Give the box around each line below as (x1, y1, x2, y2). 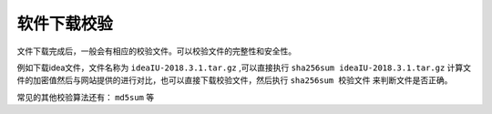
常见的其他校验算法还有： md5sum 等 (16, 91, 155, 102)
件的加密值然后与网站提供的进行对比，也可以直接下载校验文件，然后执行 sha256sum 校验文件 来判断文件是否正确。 (16, 75, 453, 86)
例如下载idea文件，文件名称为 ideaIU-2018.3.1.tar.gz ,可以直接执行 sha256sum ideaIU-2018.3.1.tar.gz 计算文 (16, 62, 472, 73)
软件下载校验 (16, 14, 114, 34)
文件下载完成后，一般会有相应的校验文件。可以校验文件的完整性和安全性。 (16, 46, 296, 57)
